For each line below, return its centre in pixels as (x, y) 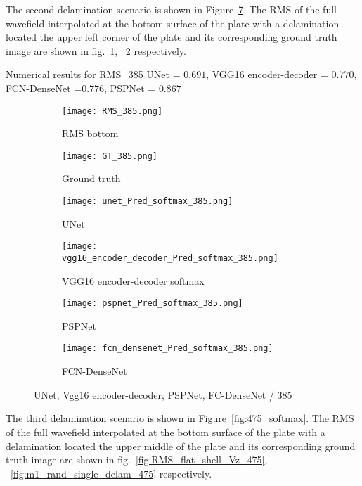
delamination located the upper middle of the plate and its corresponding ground (181, 446)
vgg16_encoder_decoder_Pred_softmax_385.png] (170, 258)
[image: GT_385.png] (110, 156)
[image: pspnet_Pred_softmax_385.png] (153, 303)
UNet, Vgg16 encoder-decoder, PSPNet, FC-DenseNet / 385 (163, 394)
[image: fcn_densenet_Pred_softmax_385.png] (168, 348)
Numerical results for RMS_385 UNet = (93, 74)
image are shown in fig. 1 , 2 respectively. (96, 50)
